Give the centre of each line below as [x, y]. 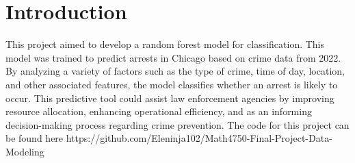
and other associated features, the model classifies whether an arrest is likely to [172, 84]
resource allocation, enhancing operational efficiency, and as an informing [159, 111]
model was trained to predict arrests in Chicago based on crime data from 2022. [173, 57]
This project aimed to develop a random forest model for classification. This [165, 44]
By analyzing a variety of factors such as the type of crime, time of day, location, [175, 71]
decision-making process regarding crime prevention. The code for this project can [177, 124]
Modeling [25, 151]
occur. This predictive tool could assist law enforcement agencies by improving [170, 98]
